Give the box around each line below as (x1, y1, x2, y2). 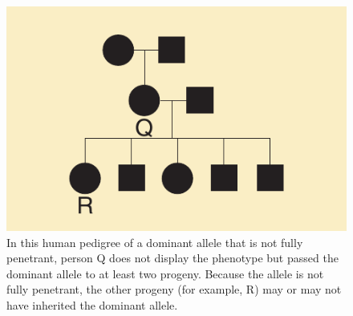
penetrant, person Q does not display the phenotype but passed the (6, 249, 339, 266)
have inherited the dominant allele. (6, 297, 178, 314)
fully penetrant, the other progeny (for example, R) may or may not (6, 281, 342, 298)
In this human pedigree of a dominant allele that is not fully (6, 233, 303, 250)
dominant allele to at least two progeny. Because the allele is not (6, 265, 324, 282)
